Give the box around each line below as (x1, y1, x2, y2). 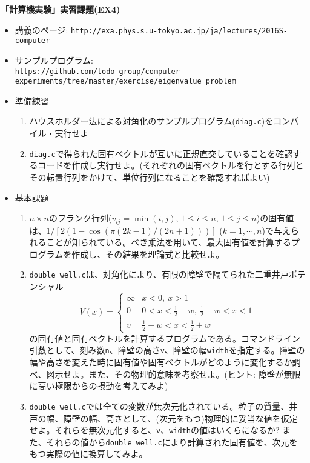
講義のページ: (15, 23, 68, 36)
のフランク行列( (48, 212, 112, 224)
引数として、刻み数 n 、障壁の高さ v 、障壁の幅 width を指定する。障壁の (29, 344, 305, 356)
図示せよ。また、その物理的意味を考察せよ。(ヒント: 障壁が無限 (46, 367, 301, 380)
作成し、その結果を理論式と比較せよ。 (71, 247, 225, 260)
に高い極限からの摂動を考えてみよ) (29, 379, 168, 392)
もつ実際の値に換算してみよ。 (29, 447, 148, 460)
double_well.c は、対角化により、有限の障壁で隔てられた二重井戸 (29, 268, 289, 281)
